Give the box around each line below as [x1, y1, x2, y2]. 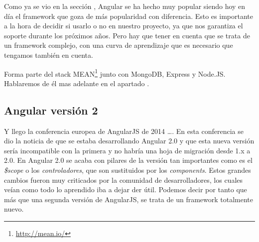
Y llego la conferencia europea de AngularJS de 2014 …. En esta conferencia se [4, 125, 244, 136]
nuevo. [4, 204, 24, 214]
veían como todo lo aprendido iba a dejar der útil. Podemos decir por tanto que [4, 184, 247, 195]
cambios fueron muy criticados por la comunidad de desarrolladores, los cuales [4, 174, 243, 185]
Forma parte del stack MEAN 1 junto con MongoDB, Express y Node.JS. [4, 67, 226, 79]
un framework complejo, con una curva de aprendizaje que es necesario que [4, 40, 233, 50]
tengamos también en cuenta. [4, 49, 93, 60]
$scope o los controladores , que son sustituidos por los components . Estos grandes [4, 164, 251, 175]
